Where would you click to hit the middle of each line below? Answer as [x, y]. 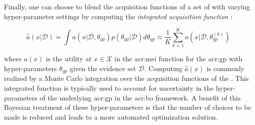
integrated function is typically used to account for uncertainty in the [109, 87]
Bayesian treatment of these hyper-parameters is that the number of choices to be [128, 107]
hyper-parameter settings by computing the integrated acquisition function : [118, 16]
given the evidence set [103, 68]
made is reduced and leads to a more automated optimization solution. [111, 116]
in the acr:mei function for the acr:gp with [179, 59]
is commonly [225, 68]
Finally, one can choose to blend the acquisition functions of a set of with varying [127, 6]
